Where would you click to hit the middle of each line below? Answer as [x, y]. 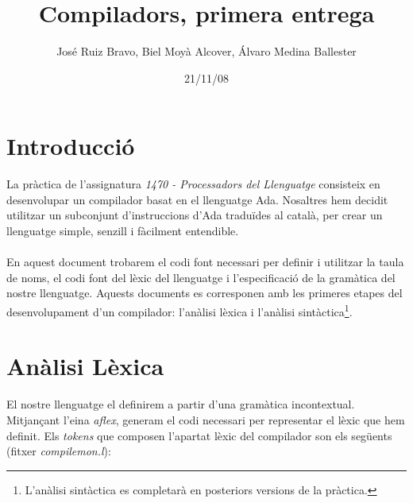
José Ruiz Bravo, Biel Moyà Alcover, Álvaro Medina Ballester [206, 51]
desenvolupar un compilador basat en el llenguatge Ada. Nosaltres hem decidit [197, 199]
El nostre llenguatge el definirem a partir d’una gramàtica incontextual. [181, 404]
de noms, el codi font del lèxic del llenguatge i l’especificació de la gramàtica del [201, 277]
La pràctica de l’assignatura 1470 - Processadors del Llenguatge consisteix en [193, 184]
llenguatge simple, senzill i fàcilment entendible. [123, 231]
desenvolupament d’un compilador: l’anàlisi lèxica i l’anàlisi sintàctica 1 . [179, 310]
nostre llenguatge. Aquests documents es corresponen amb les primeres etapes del [205, 293]
